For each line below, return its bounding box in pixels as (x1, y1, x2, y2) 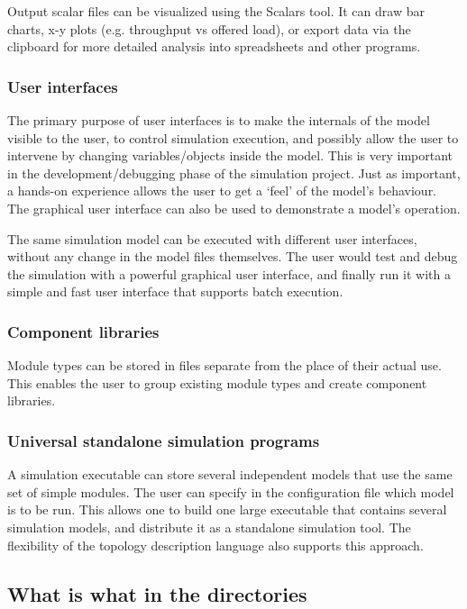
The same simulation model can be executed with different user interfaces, (7, 229, 417, 248)
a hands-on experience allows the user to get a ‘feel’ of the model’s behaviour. (7, 181, 437, 200)
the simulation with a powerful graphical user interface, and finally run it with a (7, 264, 451, 283)
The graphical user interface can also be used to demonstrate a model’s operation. (7, 198, 461, 217)
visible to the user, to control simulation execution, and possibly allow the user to (7, 128, 459, 147)
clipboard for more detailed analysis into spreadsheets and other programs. (7, 37, 421, 56)
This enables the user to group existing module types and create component (7, 373, 427, 392)
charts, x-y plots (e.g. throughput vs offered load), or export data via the (7, 19, 411, 38)
